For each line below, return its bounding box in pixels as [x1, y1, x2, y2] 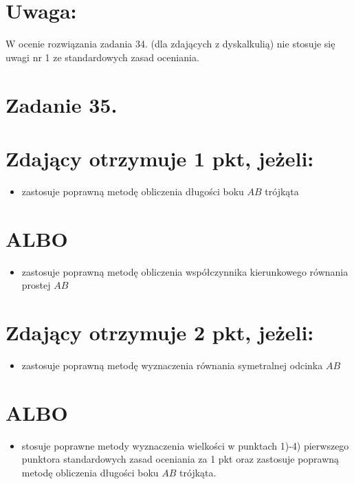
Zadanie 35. [5, 90, 118, 118]
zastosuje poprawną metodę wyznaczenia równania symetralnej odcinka [21, 357, 323, 372]
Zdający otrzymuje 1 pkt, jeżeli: [5, 144, 314, 172]
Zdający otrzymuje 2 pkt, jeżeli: [5, 318, 314, 346]
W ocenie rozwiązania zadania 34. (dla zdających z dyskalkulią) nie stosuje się [5, 36, 335, 51]
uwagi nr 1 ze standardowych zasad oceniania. [5, 49, 199, 64]
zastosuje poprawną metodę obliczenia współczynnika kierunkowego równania [21, 264, 349, 278]
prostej [21, 278, 51, 292]
